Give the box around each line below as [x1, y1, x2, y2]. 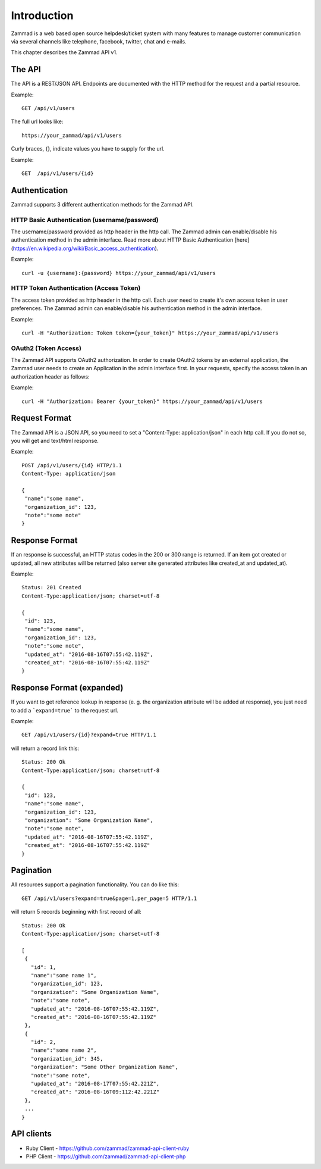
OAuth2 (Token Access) [11, 344, 81, 352]
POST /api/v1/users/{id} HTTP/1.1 [21, 462, 122, 468]
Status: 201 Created [21, 584, 81, 591]
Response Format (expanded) [11, 683, 124, 693]
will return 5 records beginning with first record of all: [11, 908, 142, 915]
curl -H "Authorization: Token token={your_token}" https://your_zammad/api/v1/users [21, 329, 279, 336]
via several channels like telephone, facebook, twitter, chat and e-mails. [11, 37, 187, 45]
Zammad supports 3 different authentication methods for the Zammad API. [11, 201, 194, 208]
